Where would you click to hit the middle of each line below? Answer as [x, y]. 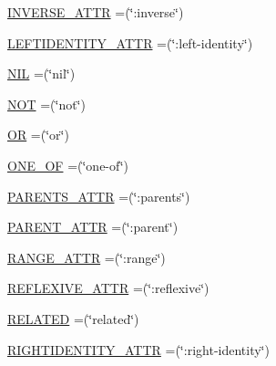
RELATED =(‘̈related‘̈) [73, 318]
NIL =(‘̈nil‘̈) [41, 73]
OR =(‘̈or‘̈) [38, 135]
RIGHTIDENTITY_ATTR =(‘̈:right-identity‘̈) [138, 349]
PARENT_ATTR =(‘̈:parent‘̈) [93, 227]
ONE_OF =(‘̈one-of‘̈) [68, 165]
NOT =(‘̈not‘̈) [46, 104]
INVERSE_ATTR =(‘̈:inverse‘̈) [96, 12]
